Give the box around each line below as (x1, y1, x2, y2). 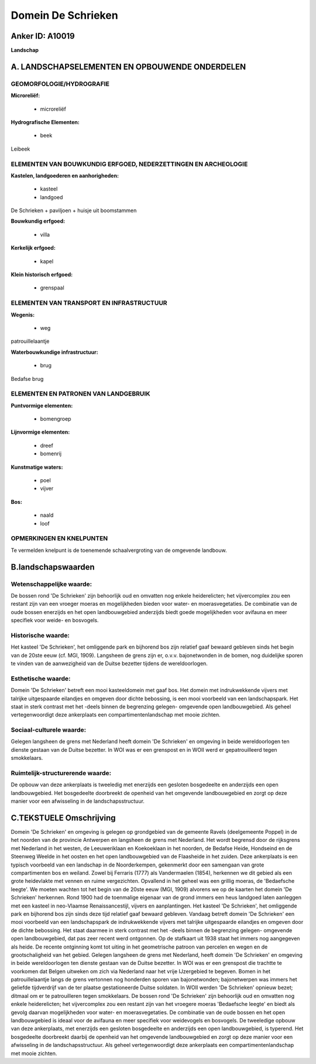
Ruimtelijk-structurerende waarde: (11, 769, 111, 777)
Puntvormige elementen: (11, 402, 73, 409)
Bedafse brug (11, 375, 44, 382)
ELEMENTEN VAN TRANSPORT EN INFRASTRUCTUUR (11, 299, 167, 307)
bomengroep (40, 415, 71, 422)
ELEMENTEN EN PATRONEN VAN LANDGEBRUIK (11, 390, 150, 398)
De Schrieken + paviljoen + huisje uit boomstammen (11, 207, 137, 214)
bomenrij (40, 450, 61, 457)
